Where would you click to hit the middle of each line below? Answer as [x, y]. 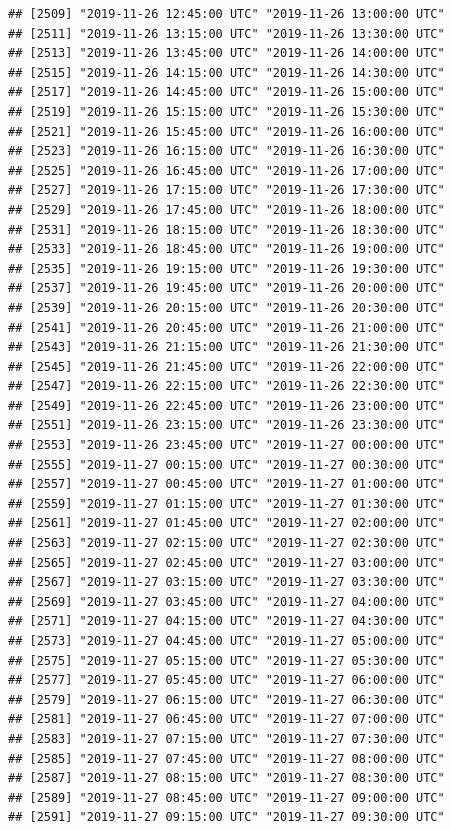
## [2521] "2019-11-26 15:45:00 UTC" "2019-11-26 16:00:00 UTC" [226, 131]
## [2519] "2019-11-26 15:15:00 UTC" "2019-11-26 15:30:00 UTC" [226, 111]
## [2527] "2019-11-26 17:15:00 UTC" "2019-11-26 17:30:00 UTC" [226, 190]
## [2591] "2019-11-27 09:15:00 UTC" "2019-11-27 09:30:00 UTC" [226, 817]
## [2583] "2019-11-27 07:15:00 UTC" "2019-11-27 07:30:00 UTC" [226, 738]
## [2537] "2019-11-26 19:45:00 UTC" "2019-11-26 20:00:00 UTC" [226, 288]
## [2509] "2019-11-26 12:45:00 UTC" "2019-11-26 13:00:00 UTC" [226, 14]
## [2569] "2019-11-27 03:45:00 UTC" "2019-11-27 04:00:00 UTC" [226, 601]
